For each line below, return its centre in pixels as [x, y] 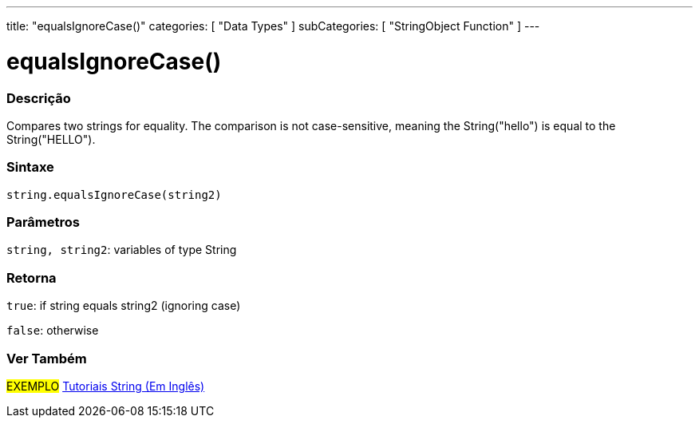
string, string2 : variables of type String [122, 250]
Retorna [32, 277]
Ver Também [47, 358]
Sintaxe [30, 167]
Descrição [39, 98]
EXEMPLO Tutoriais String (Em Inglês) [106, 386]
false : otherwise [53, 331]
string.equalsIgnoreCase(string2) [114, 194]
